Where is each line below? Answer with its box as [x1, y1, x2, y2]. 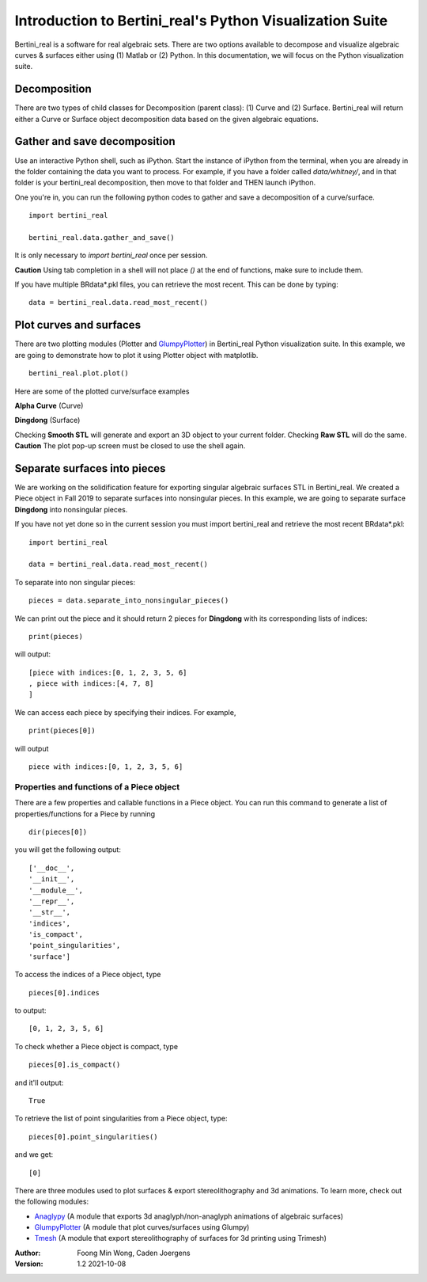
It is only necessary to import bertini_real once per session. [14, 250, 208, 261]
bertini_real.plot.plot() [28, 369, 130, 378]
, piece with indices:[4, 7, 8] [28, 679, 154, 688]
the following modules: [14, 1196, 89, 1207]
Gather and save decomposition [14, 135, 176, 148]
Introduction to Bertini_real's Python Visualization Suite [14, 12, 388, 29]
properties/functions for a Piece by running [14, 808, 156, 819]
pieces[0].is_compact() [28, 1060, 121, 1069]
